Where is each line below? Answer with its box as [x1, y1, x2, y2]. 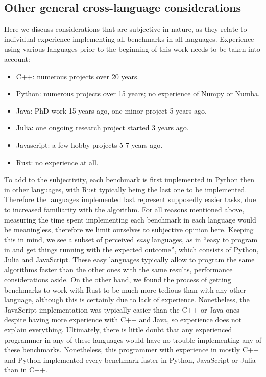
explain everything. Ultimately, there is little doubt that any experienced [4, 324, 232, 335]
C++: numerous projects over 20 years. [16, 71, 139, 81]
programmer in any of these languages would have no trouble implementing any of [4, 334, 261, 345]
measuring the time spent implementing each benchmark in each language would [4, 214, 256, 225]
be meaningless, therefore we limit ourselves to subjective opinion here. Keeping [4, 224, 254, 235]
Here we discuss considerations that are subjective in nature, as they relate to [4, 24, 247, 34]
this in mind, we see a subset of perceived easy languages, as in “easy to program [4, 234, 258, 245]
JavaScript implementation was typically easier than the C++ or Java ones [4, 304, 239, 315]
